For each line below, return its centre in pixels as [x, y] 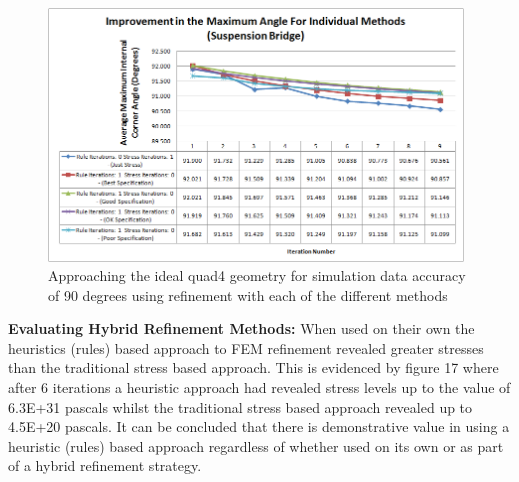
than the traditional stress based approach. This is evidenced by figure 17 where [253, 367]
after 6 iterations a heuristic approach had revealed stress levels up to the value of [259, 387]
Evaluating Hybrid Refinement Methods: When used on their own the [241, 328]
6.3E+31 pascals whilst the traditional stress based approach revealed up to [240, 406]
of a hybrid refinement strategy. [105, 465]
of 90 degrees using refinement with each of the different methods [248, 294]
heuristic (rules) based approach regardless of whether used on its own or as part [256, 445]
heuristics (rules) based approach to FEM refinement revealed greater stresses [246, 347]
